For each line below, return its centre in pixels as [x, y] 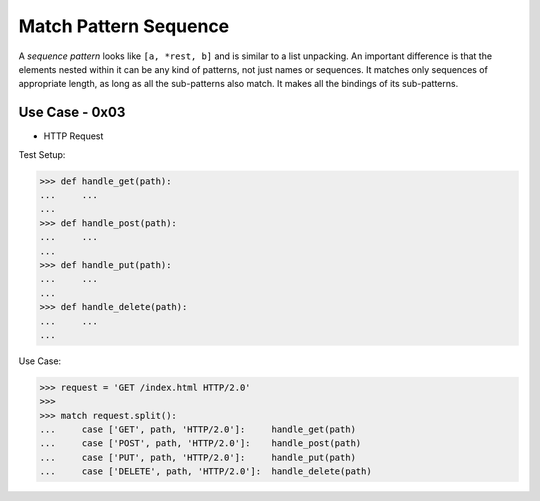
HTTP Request [73, 136]
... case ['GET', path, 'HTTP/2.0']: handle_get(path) [198, 429]
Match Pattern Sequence [124, 26]
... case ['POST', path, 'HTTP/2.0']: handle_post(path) [200, 443]
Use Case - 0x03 [72, 112]
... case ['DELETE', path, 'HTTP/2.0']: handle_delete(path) [205, 471]
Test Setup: [42, 154]
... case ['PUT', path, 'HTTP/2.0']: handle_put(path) [198, 457]
